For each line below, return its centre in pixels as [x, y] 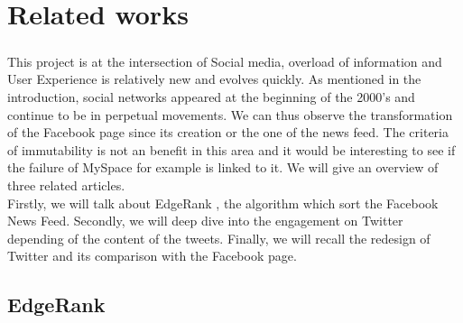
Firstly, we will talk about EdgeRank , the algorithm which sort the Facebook [223, 203]
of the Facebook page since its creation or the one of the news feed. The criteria [228, 132]
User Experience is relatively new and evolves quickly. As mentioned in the [214, 79]
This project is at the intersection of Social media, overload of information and [225, 61]
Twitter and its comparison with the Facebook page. [152, 256]
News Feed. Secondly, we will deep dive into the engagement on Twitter [205, 221]
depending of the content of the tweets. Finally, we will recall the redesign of [219, 238]
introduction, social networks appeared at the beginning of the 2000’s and [211, 96]
